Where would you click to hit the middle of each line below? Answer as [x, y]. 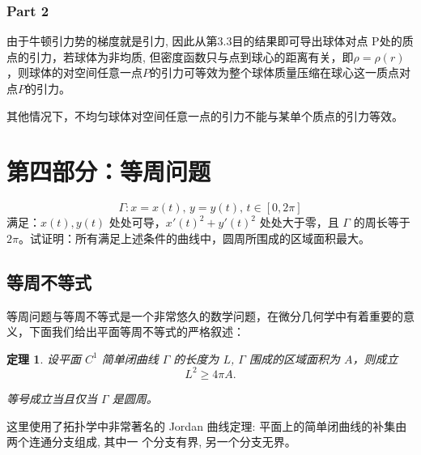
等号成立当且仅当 [52, 398]
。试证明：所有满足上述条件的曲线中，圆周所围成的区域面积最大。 [194, 238]
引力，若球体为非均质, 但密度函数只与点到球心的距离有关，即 [191, 56]
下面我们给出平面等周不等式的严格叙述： [136, 332]
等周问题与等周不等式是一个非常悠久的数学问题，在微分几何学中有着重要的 [205, 315]
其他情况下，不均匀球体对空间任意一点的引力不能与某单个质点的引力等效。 [205, 115]
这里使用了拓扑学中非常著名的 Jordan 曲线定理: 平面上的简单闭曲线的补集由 [207, 425]
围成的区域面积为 [294, 358]
